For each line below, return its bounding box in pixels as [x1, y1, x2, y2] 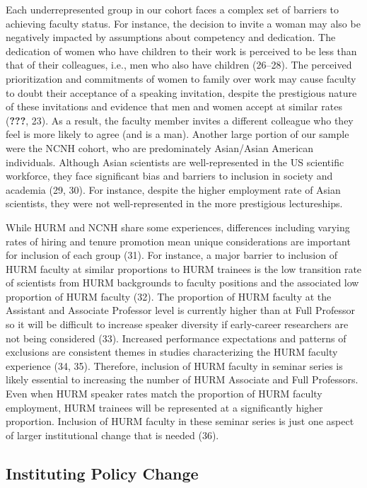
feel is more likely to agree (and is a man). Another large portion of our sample [6, 127, 349, 141]
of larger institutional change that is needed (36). [6, 427, 219, 442]
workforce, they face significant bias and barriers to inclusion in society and [6, 168, 333, 183]
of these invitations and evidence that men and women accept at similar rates [6, 99, 342, 114]
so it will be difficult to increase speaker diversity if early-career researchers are [6, 317, 349, 332]
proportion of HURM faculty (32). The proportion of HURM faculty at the [6, 289, 332, 303]
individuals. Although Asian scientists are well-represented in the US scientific [6, 154, 344, 169]
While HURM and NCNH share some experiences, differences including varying [6, 219, 350, 234]
